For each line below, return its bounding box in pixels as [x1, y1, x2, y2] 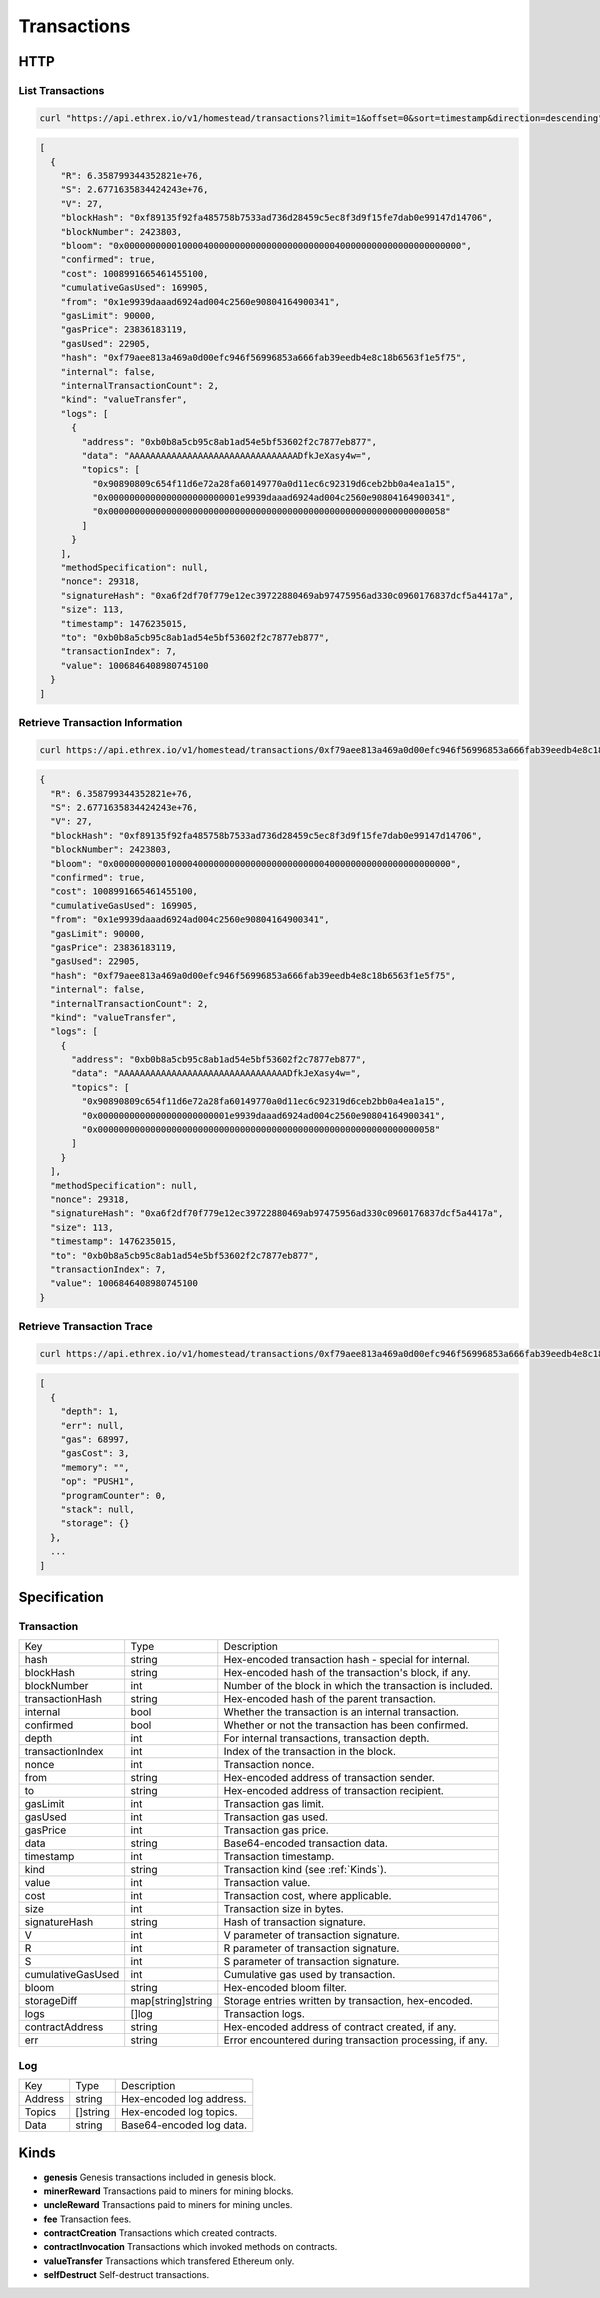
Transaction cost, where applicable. [223, 1889, 392, 1903]
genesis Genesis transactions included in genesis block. [43, 2171, 277, 2183]
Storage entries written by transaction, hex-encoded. [223, 1994, 474, 2008]
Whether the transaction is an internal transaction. [223, 1705, 460, 1719]
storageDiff [24, 1994, 78, 2008]
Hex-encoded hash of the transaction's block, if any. [223, 1666, 471, 1680]
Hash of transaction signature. [223, 1915, 367, 1929]
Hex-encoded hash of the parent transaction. [223, 1692, 437, 1706]
